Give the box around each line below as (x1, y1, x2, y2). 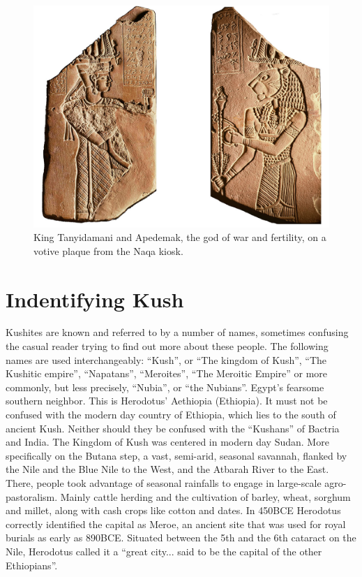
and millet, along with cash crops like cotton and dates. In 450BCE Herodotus (6, 503, 341, 518)
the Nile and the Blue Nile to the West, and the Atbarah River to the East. (6, 462, 329, 476)
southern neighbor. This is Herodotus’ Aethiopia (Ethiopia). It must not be (6, 393, 328, 408)
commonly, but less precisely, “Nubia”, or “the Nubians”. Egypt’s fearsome (6, 379, 324, 394)
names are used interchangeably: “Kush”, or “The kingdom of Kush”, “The (6, 352, 327, 367)
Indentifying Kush (6, 284, 184, 313)
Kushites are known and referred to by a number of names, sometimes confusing (6, 325, 349, 339)
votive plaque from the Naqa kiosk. (33, 243, 183, 258)
